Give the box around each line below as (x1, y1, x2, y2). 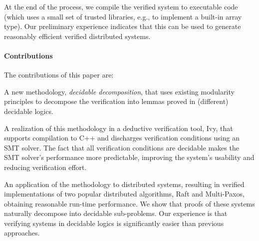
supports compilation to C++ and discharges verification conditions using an (4, 132, 240, 143)
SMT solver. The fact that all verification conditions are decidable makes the (4, 142, 239, 152)
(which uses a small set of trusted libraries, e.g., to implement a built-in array (4, 11, 242, 21)
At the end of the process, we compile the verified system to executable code (4, 1, 238, 11)
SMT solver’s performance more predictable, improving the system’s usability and (4, 152, 255, 162)
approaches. (4, 227, 40, 238)
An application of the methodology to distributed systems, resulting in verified (4, 178, 245, 189)
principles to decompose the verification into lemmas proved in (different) (4, 96, 229, 106)
